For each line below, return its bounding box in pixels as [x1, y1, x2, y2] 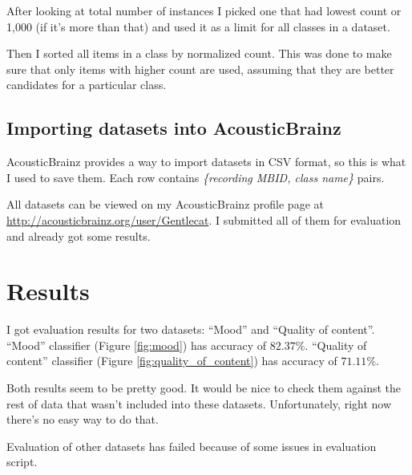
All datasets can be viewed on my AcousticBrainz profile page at [6, 196, 324, 213]
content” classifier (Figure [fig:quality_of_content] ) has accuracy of [6, 352, 337, 369]
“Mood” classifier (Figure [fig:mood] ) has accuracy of [6, 336, 267, 353]
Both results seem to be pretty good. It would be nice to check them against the [6, 380, 402, 396]
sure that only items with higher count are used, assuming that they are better [6, 60, 394, 77]
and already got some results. [6, 227, 151, 244]
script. [6, 453, 38, 470]
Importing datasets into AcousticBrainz [6, 116, 341, 140]
